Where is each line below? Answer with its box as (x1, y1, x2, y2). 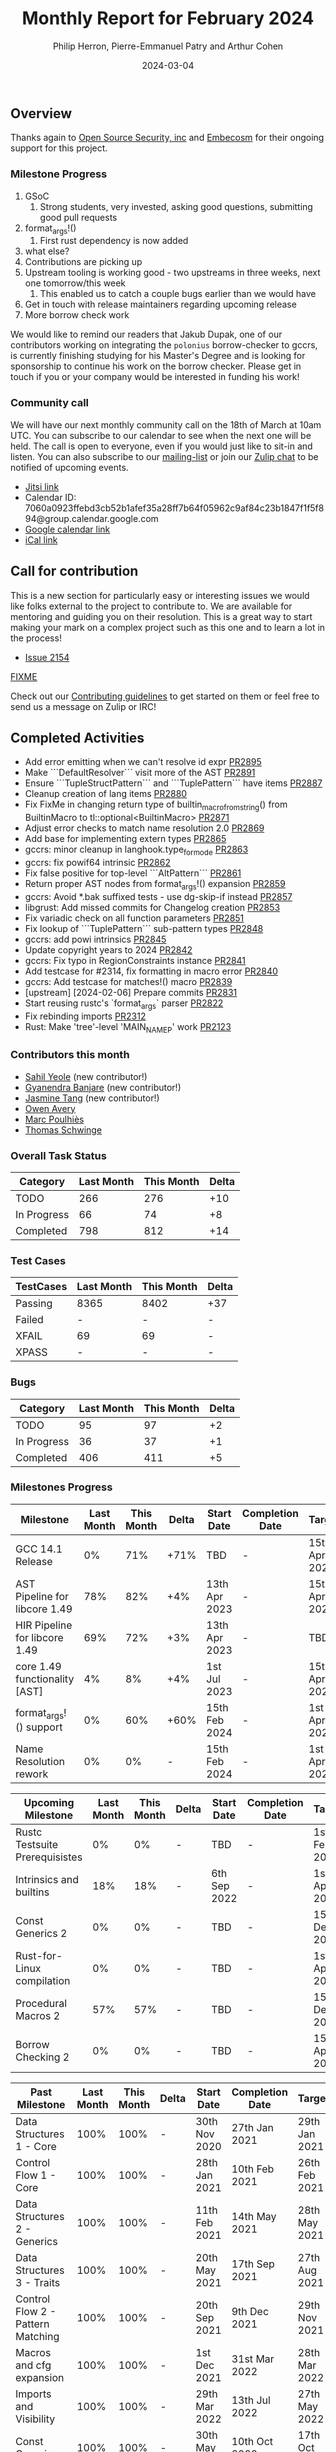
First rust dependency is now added (39, 235, 189, 247)
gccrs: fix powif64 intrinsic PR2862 (24, 856, 171, 868)
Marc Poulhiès (24, 1113, 85, 1125)
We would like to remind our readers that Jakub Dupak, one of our (10, 328, 283, 341)
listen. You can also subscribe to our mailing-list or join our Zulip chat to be (10, 450, 319, 462)
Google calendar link (24, 523, 111, 535)
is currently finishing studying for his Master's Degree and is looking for (10, 350, 306, 362)
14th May (231, 2209, 277, 2223)
